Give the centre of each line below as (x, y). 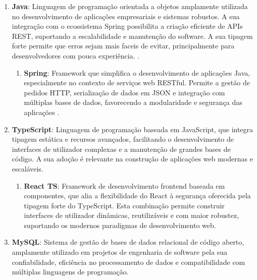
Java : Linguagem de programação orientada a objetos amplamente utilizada (130, 6)
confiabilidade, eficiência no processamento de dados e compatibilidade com (128, 262)
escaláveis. (28, 168)
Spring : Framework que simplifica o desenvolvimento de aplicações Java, (137, 72)
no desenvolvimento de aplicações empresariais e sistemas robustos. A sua (126, 16)
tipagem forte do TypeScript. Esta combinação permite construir (124, 205)
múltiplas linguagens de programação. (70, 272)
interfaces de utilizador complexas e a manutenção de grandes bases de (121, 149)
